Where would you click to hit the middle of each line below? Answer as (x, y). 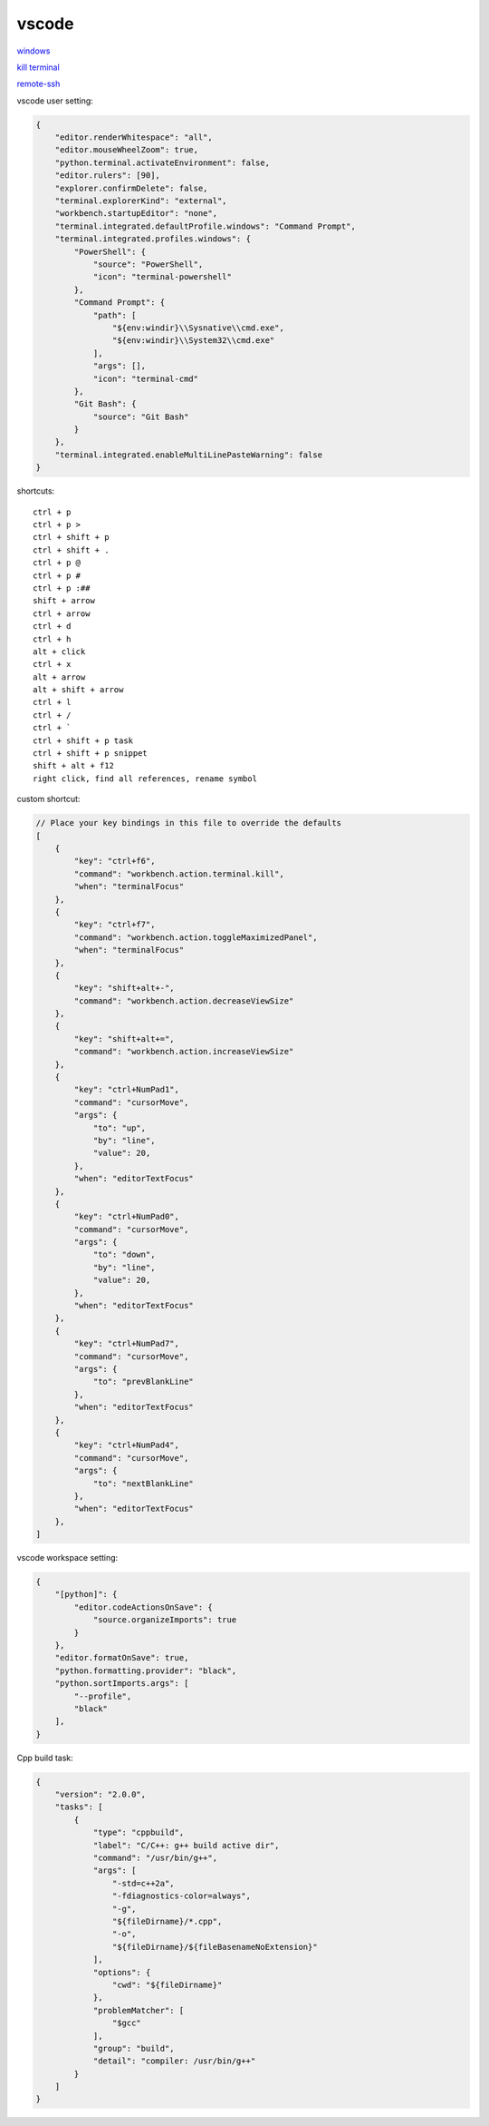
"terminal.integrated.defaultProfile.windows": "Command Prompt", (206, 226)
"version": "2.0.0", (101, 1795)
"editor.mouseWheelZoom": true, (127, 150)
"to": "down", (124, 1255)
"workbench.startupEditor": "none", (136, 214)
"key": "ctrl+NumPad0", (127, 1217)
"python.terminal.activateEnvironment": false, (163, 162)
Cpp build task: (45, 1758)
